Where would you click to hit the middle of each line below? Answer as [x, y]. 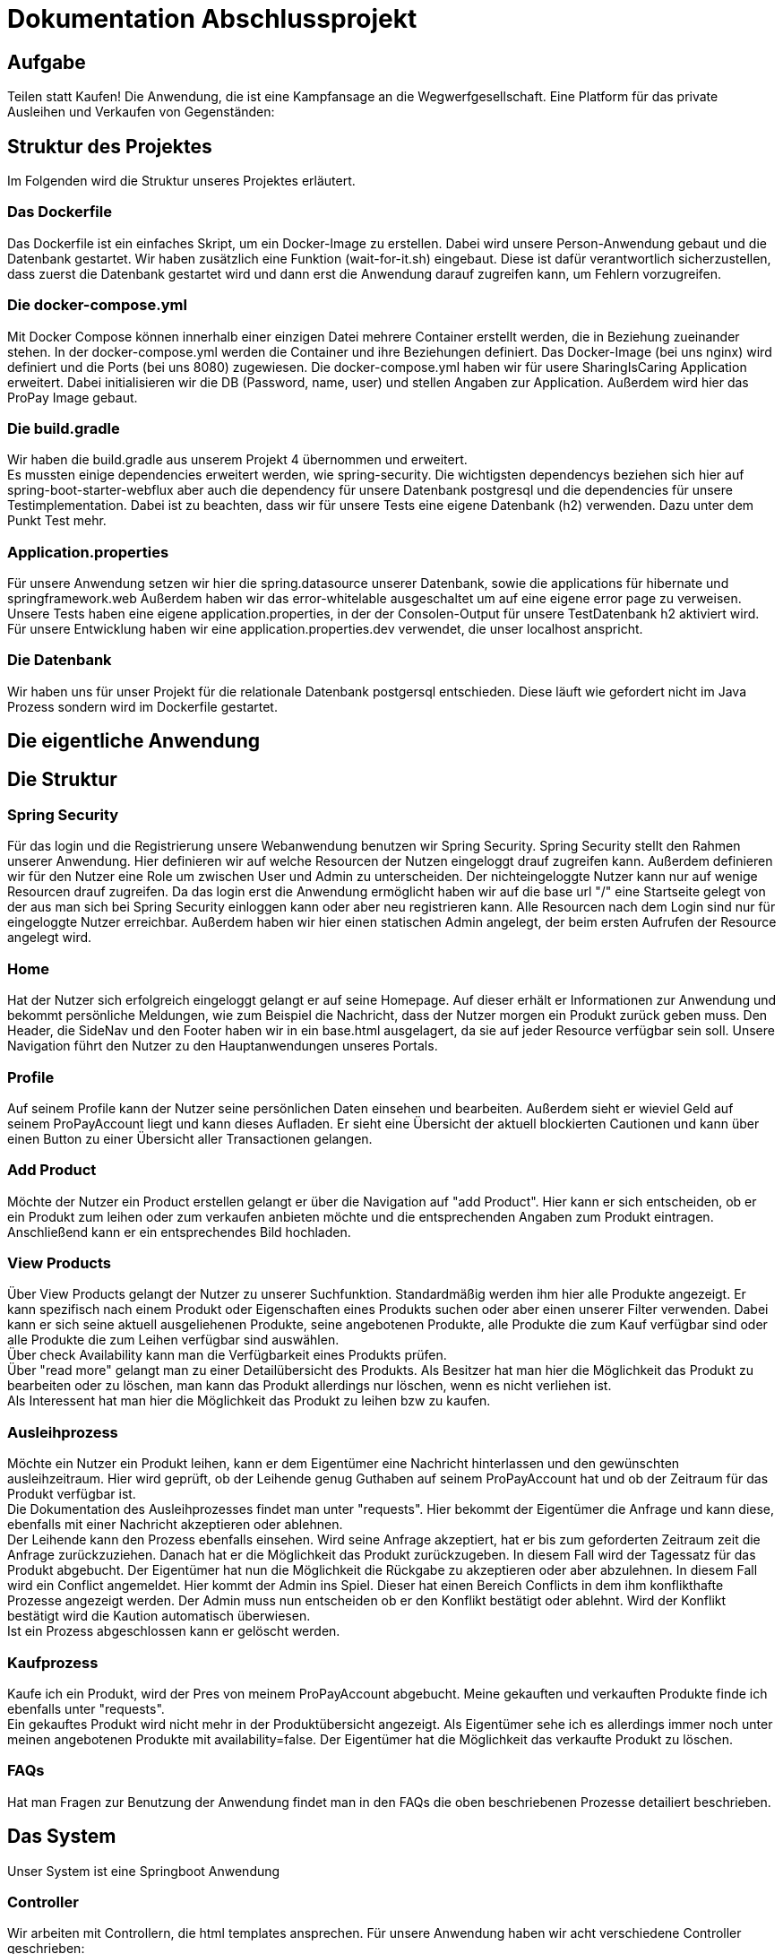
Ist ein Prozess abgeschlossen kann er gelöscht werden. [174, 1631]
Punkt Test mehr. [57, 521]
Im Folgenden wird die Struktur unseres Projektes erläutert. [181, 181]
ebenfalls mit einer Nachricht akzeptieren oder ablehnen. [175, 1525]
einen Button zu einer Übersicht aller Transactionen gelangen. [190, 1138]
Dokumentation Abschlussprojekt [212, 19]
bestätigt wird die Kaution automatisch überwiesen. [159, 1616]
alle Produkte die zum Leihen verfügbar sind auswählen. [173, 1340]
